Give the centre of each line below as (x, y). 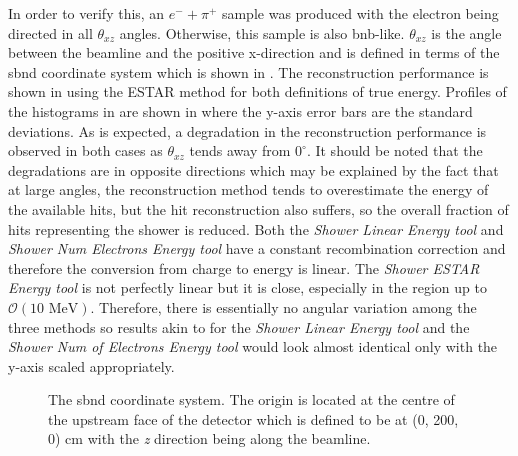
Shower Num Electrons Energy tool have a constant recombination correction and (257, 248)
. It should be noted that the (394, 150)
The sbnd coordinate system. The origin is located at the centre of (251, 399)
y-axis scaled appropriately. (91, 365)
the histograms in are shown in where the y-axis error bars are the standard (240, 110)
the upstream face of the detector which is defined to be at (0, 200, (253, 418)
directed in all (50, 32)
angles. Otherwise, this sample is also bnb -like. (262, 32)
